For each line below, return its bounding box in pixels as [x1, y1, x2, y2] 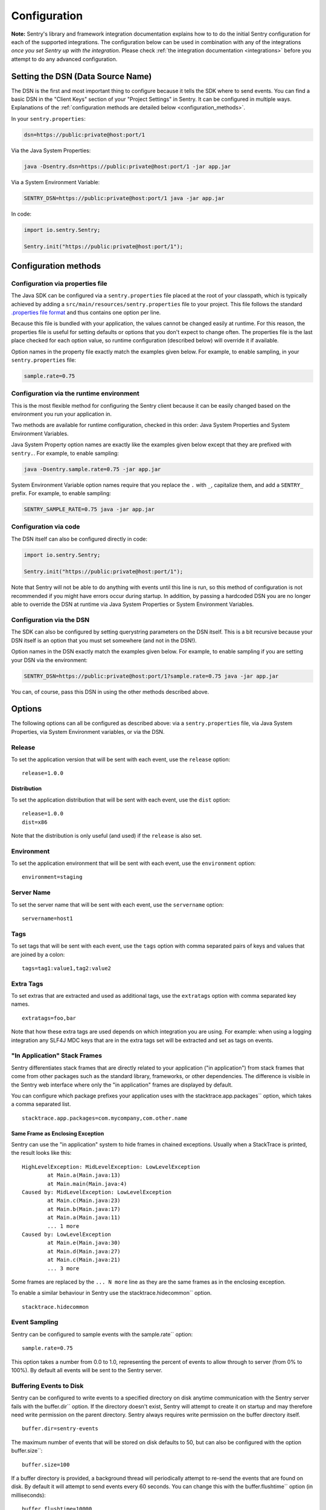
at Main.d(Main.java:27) [47, 1248, 121, 1255]
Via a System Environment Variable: [11, 178, 100, 185]
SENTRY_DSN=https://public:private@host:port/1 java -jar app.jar [24, 194, 225, 202]
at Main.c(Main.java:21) [47, 1256, 121, 1264]
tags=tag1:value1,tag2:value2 [22, 965, 112, 972]
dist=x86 [22, 818, 48, 826]
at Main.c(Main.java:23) [47, 1197, 121, 1204]
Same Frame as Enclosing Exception [11, 1129, 104, 1137]
